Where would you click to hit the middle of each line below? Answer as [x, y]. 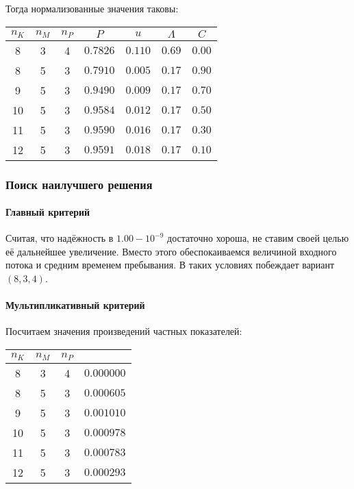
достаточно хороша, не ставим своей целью [258, 238]
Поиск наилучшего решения [79, 184]
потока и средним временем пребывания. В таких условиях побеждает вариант [170, 265]
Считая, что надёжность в [60, 238]
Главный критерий [48, 212]
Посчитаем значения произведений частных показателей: [124, 331]
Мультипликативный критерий [75, 305]
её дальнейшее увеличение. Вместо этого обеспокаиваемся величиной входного [171, 251]
